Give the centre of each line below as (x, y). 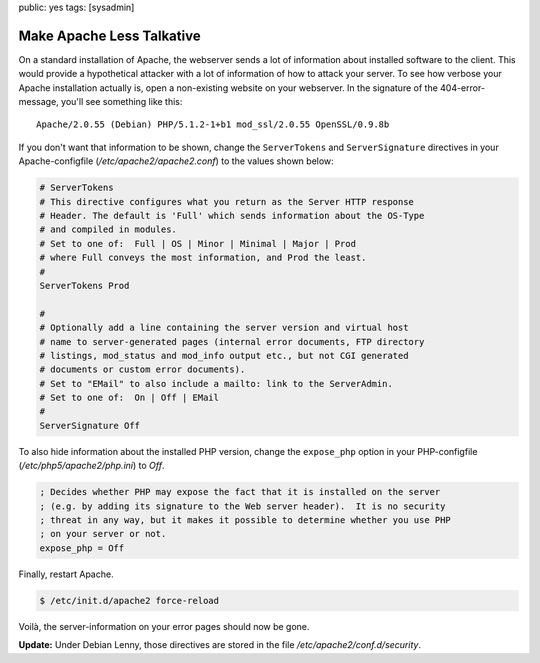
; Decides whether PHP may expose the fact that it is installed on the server (240, 492)
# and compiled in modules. (108, 229)
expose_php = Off (82, 548)
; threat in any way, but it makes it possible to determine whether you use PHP (245, 520)
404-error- (462, 87)
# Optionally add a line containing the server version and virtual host (224, 328)
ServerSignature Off (89, 425)
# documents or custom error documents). (142, 369)
